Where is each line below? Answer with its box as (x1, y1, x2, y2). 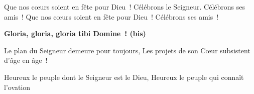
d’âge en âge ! (4, 55, 48, 65)
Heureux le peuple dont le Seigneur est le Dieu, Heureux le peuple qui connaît (4, 71, 244, 82)
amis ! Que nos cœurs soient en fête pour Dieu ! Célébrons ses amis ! (4, 11, 219, 22)
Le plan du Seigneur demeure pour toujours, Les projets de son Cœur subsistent (4, 45, 250, 55)
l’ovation (4, 81, 31, 92)
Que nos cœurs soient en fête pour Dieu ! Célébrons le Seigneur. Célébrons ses (4, 2, 245, 12)
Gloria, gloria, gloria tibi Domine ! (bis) (4, 28, 146, 39)
